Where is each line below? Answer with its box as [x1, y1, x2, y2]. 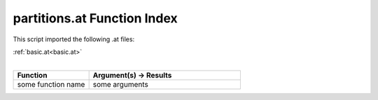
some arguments [92, 79, 148, 89]
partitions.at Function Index [13, 10, 178, 26]
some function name [17, 79, 85, 89]
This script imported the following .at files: [13, 35, 135, 43]
